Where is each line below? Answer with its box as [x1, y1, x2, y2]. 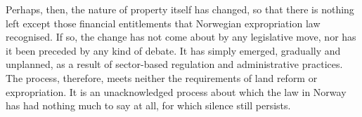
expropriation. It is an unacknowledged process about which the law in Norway [6, 84, 347, 99]
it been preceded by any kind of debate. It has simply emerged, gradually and [6, 43, 341, 57]
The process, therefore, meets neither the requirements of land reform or [6, 70, 318, 85]
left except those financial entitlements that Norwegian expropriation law [6, 15, 321, 30]
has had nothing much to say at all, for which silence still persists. [6, 98, 291, 113]
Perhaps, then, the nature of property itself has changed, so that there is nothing [6, 2, 354, 16]
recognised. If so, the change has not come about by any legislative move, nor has [6, 29, 356, 44]
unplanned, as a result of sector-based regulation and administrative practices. [6, 57, 343, 71]
